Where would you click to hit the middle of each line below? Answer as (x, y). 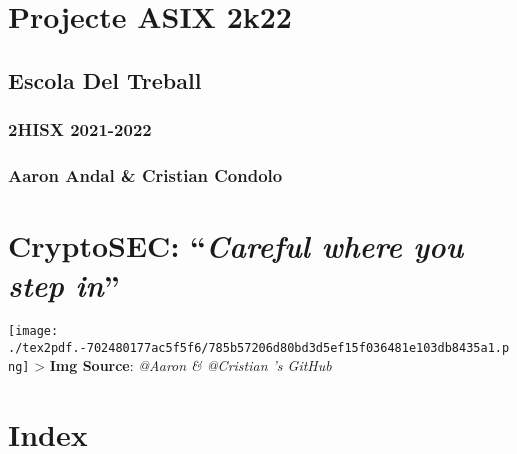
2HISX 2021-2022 (80, 129)
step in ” (64, 285)
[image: (33, 331)
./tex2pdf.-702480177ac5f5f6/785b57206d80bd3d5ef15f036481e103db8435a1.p (259, 347)
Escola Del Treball (105, 79)
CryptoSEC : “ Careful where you (236, 246)
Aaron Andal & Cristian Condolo (145, 174)
